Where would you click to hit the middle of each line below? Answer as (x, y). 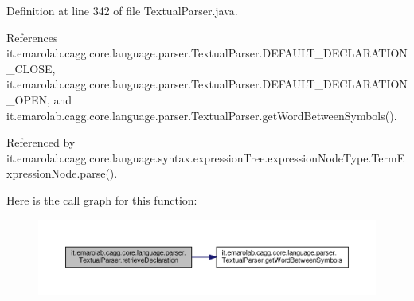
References (32, 37)
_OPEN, (28, 99)
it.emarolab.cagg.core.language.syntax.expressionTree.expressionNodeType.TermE (206, 157)
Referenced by (41, 142)
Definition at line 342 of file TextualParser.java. (122, 10)
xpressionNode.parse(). (62, 173)
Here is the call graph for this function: (102, 199)
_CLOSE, (31, 68)
